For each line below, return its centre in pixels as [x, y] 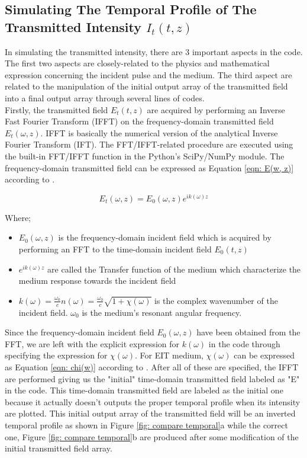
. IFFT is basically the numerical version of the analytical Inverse [159, 132]
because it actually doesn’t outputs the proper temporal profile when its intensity [153, 401]
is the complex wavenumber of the [216, 300]
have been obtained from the [248, 332]
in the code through [244, 343]
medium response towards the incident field [97, 281]
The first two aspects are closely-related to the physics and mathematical [137, 63]
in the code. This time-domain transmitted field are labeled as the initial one [144, 390]
